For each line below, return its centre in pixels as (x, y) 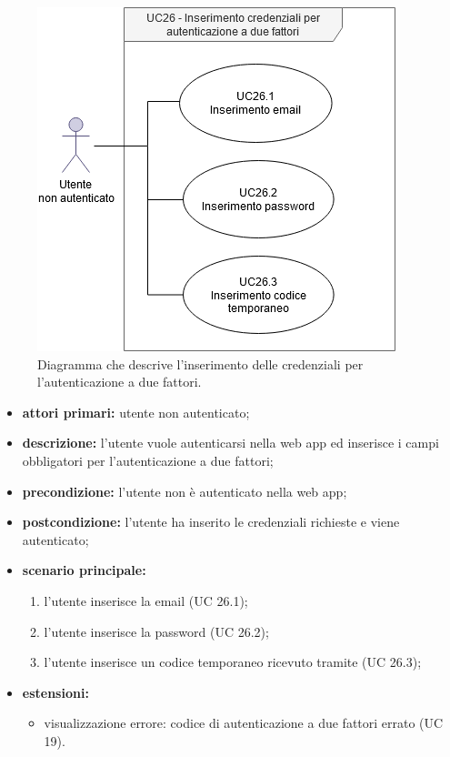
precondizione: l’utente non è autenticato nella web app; (185, 491)
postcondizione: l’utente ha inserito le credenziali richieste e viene (211, 522)
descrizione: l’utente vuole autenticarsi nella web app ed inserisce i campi (230, 443)
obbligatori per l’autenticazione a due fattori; (148, 460)
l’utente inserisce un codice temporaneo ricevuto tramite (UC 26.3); (233, 662)
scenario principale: (84, 570)
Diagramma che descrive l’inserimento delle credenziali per (200, 363)
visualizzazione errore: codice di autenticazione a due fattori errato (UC (244, 723)
